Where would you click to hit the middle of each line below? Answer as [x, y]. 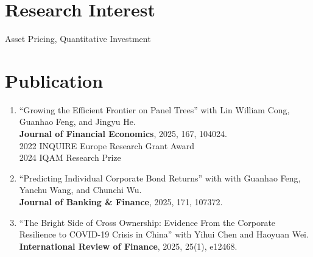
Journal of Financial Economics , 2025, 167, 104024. [123, 134]
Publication [54, 80]
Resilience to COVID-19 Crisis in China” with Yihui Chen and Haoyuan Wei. [164, 234]
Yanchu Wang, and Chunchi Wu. [80, 190]
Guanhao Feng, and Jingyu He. [77, 121]
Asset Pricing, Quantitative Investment [78, 39]
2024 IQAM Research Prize [70, 157]
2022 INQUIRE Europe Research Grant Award [107, 145]
